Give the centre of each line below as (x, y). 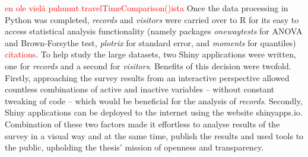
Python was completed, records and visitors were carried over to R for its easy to (152, 19)
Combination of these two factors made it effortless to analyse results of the (142, 124)
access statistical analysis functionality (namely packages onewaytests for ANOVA (154, 31)
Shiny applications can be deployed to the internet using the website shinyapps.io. (154, 112)
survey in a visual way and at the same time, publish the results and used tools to (154, 135)
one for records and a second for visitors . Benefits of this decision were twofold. (148, 65)
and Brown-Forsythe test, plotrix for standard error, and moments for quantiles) (150, 42)
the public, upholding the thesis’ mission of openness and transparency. (134, 147)
